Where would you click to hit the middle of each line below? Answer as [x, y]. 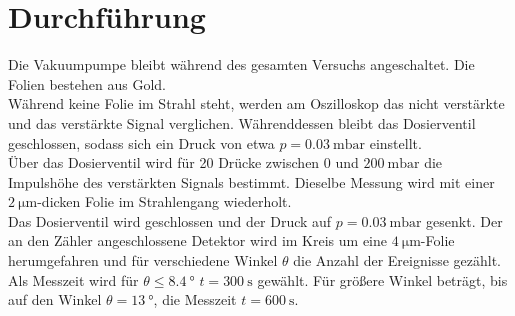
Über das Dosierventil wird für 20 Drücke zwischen [164, 162]
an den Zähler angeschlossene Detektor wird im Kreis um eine [198, 240]
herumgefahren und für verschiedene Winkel [143, 260]
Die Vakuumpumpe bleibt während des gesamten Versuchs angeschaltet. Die [241, 64]
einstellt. [395, 142]
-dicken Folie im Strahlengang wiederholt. [164, 201]
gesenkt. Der [464, 220]
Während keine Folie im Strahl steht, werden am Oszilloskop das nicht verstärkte [256, 103]
